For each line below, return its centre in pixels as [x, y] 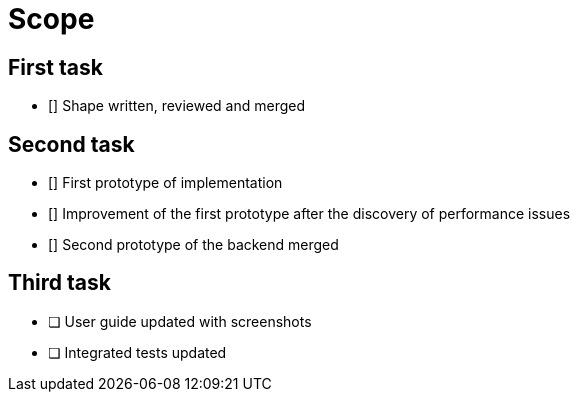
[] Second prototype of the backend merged [193, 245]
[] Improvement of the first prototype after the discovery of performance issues [309, 214]
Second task [71, 144]
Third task [59, 283]
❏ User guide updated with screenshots [180, 321]
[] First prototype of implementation [165, 183]
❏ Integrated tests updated [137, 352]
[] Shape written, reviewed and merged [177, 106]
